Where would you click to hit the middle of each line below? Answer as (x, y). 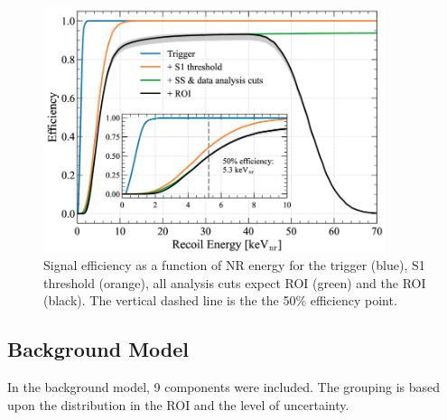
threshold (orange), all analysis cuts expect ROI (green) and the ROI (235, 282)
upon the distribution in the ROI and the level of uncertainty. (178, 404)
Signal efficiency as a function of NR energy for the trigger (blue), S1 (234, 265)
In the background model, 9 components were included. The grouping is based (224, 387)
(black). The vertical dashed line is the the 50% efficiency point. (220, 300)
